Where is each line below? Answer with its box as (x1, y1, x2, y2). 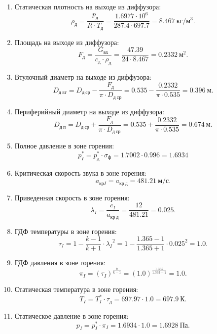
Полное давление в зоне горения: (14, 141, 114, 151)
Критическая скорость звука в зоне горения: (14, 167, 147, 178)
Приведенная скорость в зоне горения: (14, 192, 130, 202)
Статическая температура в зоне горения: (14, 284, 138, 294)
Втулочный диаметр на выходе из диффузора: (14, 72, 152, 82)
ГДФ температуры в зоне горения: (14, 226, 117, 236)
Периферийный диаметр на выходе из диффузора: (14, 106, 164, 116)
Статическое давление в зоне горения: (14, 310, 129, 321)
